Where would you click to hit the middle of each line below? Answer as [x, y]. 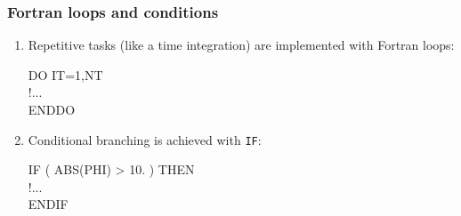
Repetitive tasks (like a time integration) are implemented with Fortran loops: [241, 45]
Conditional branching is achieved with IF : [145, 139]
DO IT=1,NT [65, 74]
